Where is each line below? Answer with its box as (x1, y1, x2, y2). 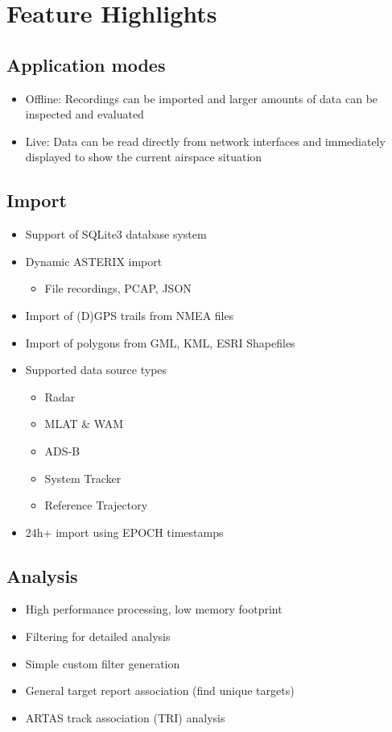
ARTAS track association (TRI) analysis (25, 709, 225, 726)
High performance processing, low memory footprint (25, 601, 283, 618)
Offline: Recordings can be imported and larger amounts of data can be (25, 89, 378, 106)
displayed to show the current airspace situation (25, 148, 262, 165)
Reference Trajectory (44, 497, 148, 514)
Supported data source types (25, 361, 167, 378)
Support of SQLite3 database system (25, 226, 207, 243)
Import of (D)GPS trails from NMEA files (25, 306, 234, 323)
